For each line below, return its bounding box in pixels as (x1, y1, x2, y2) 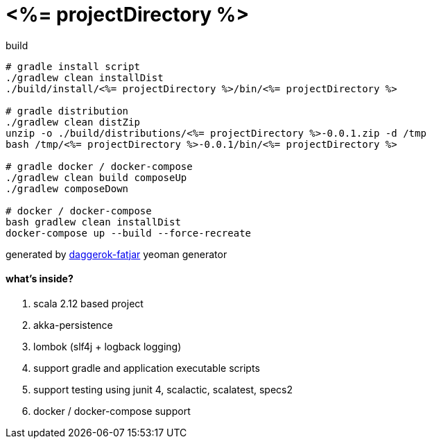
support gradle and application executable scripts (33, 361, 260, 374)
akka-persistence (33, 318, 113, 331)
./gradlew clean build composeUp (6, 171, 187, 183)
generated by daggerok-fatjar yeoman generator (6, 248, 227, 260)
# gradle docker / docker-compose (6, 160, 193, 172)
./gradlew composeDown (6, 182, 129, 194)
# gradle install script (6, 60, 140, 72)
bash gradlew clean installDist (6, 216, 181, 228)
